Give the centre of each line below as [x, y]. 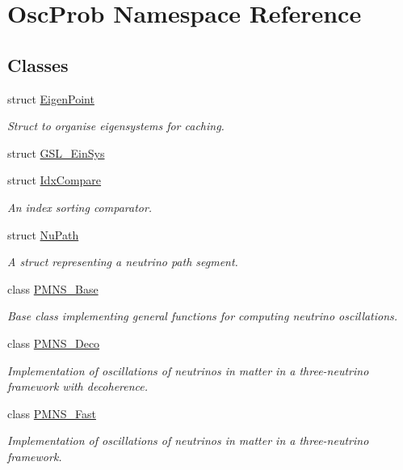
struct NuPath [43, 234]
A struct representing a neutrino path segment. [123, 262]
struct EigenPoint [51, 98]
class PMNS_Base [53, 288]
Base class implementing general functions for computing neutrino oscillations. [203, 316]
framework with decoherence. [78, 386]
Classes [38, 64]
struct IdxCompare [55, 180]
